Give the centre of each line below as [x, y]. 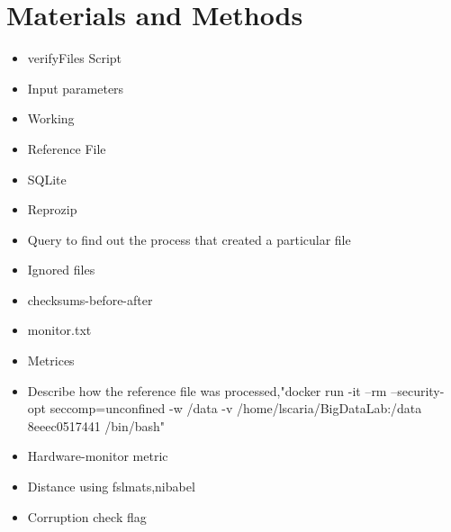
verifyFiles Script [74, 58]
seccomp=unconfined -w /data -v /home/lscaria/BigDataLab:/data [236, 408]
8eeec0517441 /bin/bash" [96, 425]
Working [51, 118]
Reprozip [52, 209]
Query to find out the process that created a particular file [189, 239]
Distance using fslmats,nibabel [111, 487]
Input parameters [76, 88]
